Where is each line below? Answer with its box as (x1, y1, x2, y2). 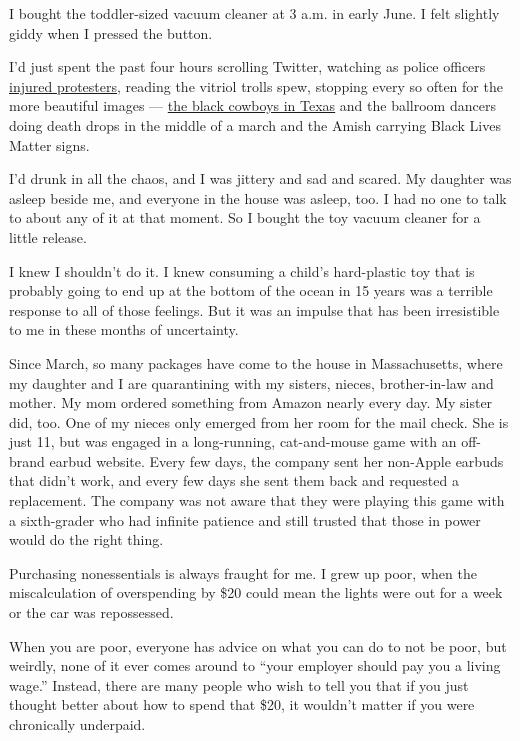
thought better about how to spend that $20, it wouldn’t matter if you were (9, 694, 475, 715)
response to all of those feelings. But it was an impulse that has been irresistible (9, 299, 500, 320)
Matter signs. (9, 134, 90, 155)
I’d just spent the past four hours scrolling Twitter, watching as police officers (9, 56, 486, 77)
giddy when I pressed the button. (9, 22, 213, 43)
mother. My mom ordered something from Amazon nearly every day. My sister (9, 392, 493, 413)
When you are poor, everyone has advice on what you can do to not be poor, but (9, 635, 507, 656)
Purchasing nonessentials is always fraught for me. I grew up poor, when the (9, 562, 477, 583)
